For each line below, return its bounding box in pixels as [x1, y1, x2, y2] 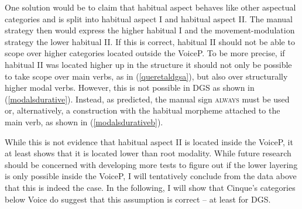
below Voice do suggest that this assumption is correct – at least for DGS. [5, 193, 271, 205]
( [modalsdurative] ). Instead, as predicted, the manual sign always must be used [5, 92, 290, 105]
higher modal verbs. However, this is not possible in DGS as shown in [5, 81, 255, 94]
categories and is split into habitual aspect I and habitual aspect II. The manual [5, 12, 293, 25]
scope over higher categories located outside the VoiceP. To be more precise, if [5, 47, 285, 59]
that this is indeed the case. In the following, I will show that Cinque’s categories [5, 181, 296, 193]
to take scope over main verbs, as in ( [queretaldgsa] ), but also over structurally [5, 70, 288, 82]
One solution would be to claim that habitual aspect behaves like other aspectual [5, 1, 296, 13]
